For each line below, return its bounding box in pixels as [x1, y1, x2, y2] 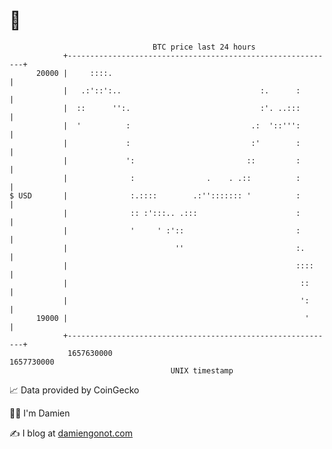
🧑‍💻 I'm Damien [9, 407, 71, 419]
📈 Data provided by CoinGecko [9, 384, 140, 396]
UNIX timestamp [170, 365, 234, 376]
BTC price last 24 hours [152, 42, 256, 52]
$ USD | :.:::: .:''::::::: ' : [9, 190, 301, 201]
